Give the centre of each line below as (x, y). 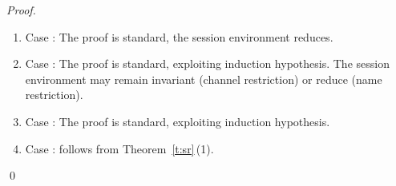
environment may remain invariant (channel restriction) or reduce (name (204, 79)
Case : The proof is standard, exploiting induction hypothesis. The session (207, 63)
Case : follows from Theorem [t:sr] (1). (119, 148)
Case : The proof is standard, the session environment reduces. (179, 36)
